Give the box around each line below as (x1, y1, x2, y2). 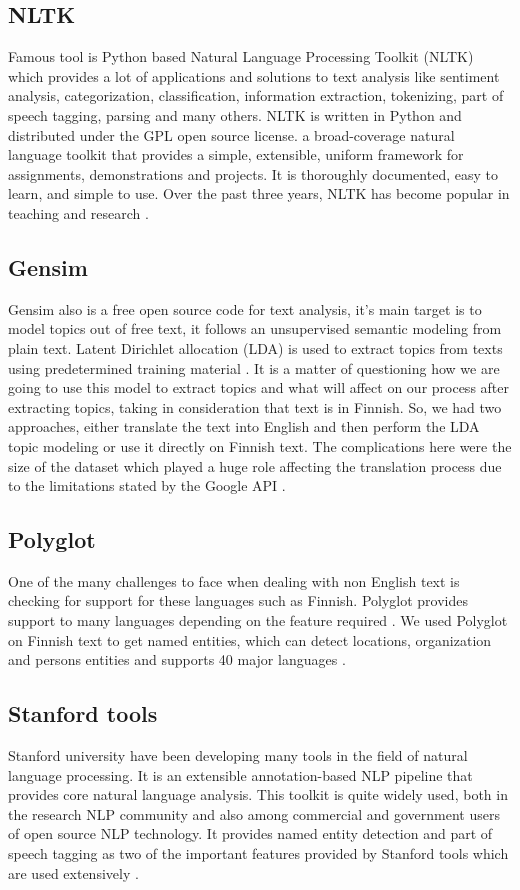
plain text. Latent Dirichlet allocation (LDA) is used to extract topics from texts (8, 337, 503, 358)
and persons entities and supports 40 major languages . (8, 649, 346, 670)
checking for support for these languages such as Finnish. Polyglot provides (8, 590, 468, 611)
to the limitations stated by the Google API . (8, 475, 286, 496)
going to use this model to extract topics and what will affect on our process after (8, 377, 510, 398)
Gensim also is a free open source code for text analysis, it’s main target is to (8, 298, 482, 319)
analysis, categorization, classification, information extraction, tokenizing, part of (8, 85, 504, 106)
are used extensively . (8, 862, 139, 883)
